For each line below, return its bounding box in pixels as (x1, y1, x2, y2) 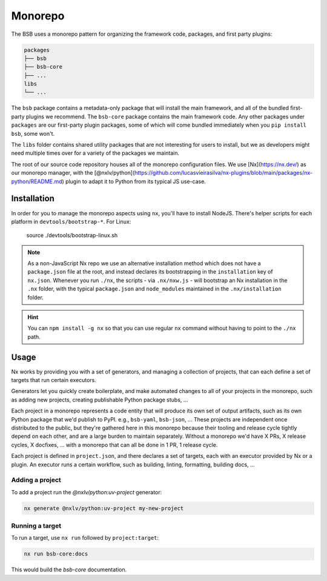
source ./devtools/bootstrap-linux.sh (26, 232, 118, 239)
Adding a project (11, 476, 62, 485)
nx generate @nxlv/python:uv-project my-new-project (24, 505, 184, 512)
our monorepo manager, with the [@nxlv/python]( (11, 169, 135, 176)
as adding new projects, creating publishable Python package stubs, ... (11, 396, 188, 403)
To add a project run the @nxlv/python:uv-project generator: (11, 488, 162, 495)
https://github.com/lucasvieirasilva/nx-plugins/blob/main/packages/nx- (134, 169, 313, 176)
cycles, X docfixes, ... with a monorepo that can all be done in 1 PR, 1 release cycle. (11, 441, 218, 448)
